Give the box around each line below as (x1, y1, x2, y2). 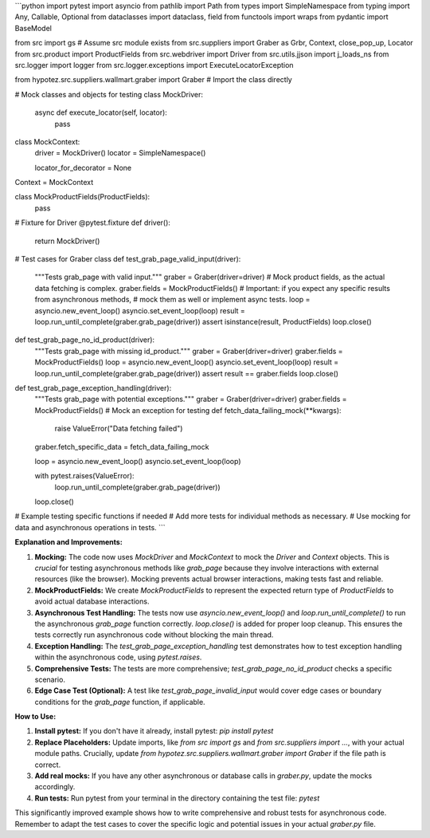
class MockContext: (14, 136, 80, 147)
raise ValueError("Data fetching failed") (54, 423, 183, 434)
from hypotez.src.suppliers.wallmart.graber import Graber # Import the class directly (14, 75, 292, 85)
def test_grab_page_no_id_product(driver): (14, 335, 155, 344)
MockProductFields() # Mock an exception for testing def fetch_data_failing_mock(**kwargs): (34, 405, 342, 415)
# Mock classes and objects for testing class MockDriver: (14, 89, 203, 99)
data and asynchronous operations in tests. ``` (14, 522, 166, 532)
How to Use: (14, 712, 57, 722)
